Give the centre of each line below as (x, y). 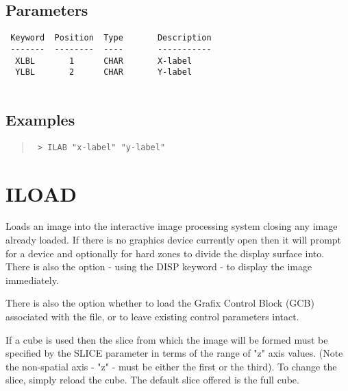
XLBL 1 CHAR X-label (104, 61)
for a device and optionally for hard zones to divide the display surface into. (165, 253)
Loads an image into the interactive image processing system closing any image (172, 226)
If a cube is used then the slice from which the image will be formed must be (167, 339)
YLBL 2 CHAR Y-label (104, 72)
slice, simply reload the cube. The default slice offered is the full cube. (152, 380)
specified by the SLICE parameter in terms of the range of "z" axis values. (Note (174, 353)
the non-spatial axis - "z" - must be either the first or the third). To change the (171, 366)
